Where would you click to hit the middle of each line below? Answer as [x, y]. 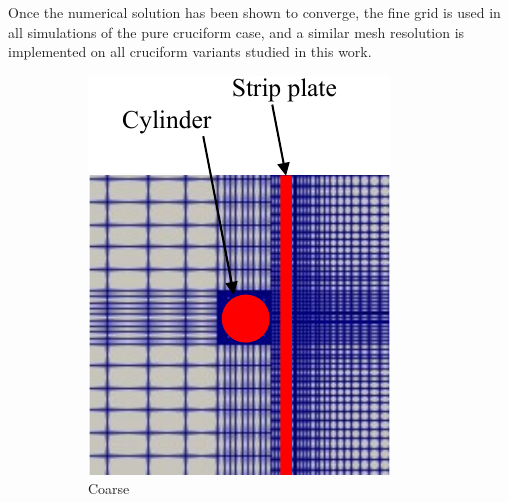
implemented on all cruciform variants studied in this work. [190, 51]
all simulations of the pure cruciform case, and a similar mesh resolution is [236, 31]
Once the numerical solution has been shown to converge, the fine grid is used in [254, 12]
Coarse [109, 488]
